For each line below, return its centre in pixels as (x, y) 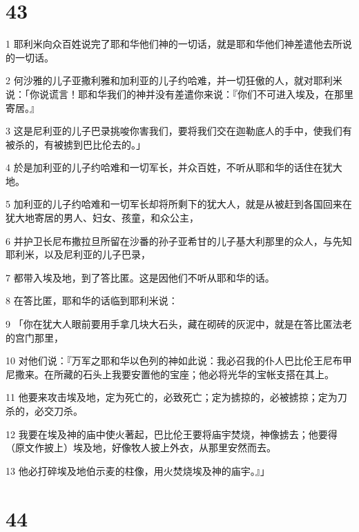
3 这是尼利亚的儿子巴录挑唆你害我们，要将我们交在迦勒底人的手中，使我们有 (179, 131)
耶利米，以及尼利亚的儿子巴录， (78, 254)
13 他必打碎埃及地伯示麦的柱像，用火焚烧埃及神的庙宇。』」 (138, 470)
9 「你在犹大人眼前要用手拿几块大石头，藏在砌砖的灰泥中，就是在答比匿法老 (179, 324)
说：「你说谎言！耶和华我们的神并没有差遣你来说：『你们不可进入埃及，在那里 (179, 93)
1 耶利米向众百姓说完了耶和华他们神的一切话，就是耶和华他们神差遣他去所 (174, 44)
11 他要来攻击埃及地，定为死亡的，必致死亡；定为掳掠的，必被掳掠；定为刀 (176, 397)
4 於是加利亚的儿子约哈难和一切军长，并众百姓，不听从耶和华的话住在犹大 (174, 167)
